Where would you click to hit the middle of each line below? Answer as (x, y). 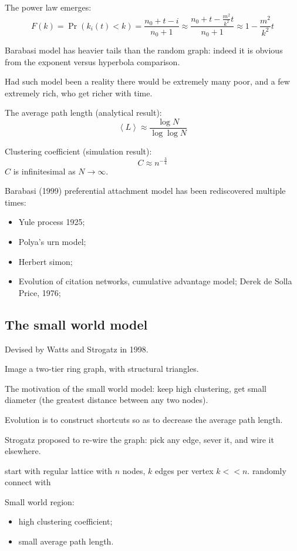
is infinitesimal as (44, 171)
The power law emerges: (48, 7)
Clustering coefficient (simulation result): (78, 151)
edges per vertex (184, 470)
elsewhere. (23, 451)
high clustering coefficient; (65, 521)
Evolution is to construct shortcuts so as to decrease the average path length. (144, 419)
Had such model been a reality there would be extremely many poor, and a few (147, 81)
